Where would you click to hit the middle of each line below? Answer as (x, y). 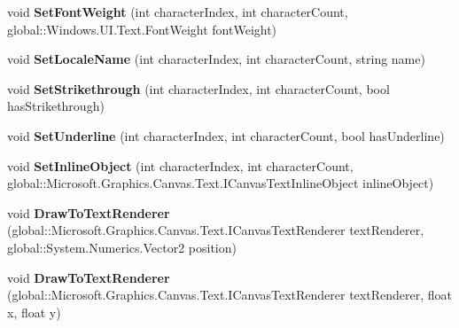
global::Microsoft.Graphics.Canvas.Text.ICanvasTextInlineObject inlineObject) (221, 183)
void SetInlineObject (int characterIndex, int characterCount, (180, 165)
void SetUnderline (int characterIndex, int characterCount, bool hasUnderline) (226, 135)
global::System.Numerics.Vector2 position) (122, 247)
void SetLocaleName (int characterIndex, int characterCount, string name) (216, 59)
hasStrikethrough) (56, 106)
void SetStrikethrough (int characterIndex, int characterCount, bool (198, 88)
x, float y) (34, 312)
